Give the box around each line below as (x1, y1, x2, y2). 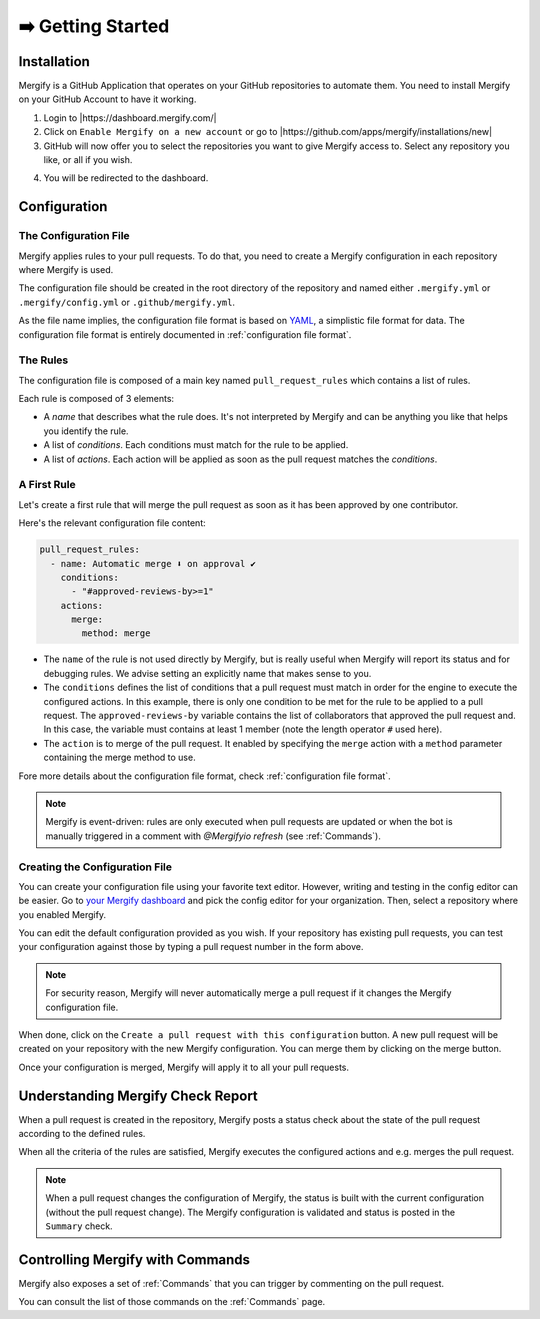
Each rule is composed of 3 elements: (18, 393, 175, 405)
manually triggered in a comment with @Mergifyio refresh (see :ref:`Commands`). (45, 830, 382, 842)
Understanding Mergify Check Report (18, 1087, 259, 1104)
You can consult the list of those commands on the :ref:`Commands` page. (18, 1296, 326, 1308)
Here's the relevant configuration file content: (18, 517, 206, 529)
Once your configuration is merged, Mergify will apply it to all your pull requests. (18, 1061, 350, 1073)
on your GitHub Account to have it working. (18, 93, 197, 105)
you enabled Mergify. (18, 908, 107, 920)
